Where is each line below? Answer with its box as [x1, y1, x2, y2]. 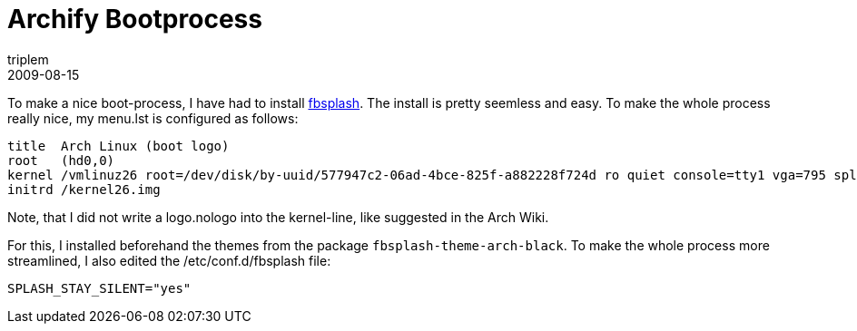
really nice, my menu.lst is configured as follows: [7, 110, 299, 126]
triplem [7, 51, 49, 67]
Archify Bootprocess [7, 4, 262, 34]
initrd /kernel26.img [7, 181, 161, 197]
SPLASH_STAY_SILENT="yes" [7, 280, 192, 296]
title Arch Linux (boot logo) [7, 138, 230, 153]
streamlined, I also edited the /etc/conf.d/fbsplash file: [7, 252, 331, 268]
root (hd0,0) [7, 152, 115, 168]
